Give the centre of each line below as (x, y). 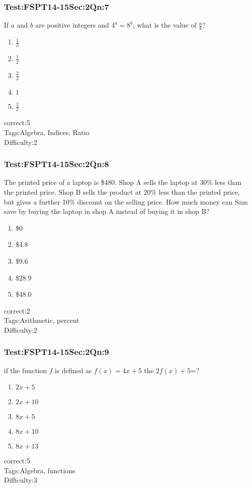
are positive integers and (72, 25)
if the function (26, 370)
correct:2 (17, 310)
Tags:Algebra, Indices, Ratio (47, 132)
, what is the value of (165, 25)
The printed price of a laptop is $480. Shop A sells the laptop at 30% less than (123, 182)
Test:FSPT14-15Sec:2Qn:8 (57, 164)
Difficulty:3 (21, 480)
